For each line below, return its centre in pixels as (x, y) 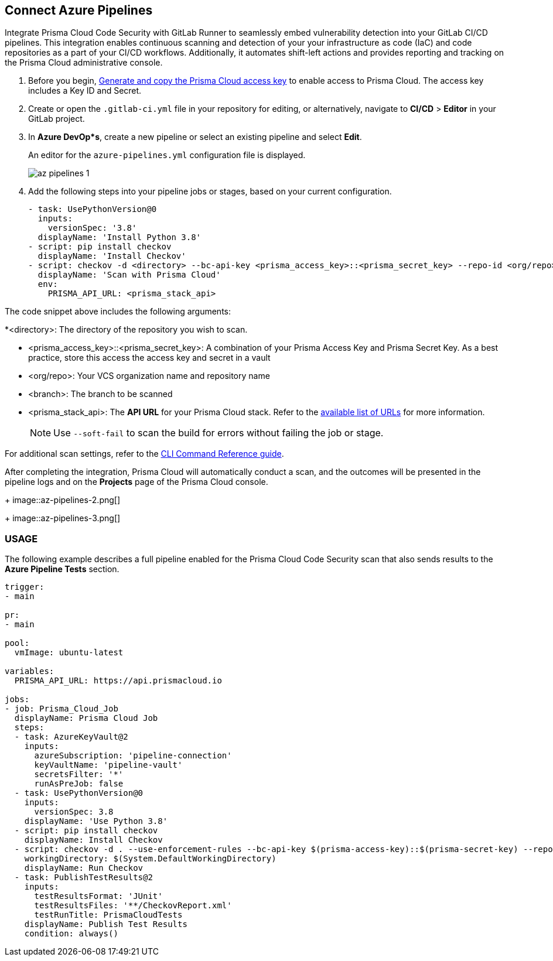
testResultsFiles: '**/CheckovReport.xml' (133, 906)
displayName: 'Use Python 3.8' (96, 821)
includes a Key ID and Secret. (85, 91)
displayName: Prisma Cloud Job (86, 718)
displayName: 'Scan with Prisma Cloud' (129, 275)
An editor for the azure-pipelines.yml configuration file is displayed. (167, 155)
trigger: (25, 587)
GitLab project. (57, 119)
